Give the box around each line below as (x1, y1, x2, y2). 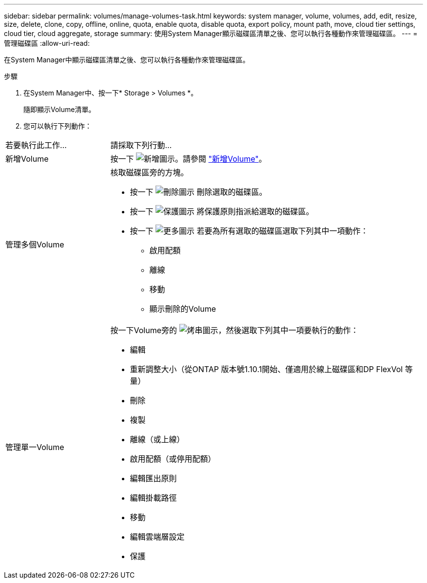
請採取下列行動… (110, 140, 172, 150)
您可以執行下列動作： (23, 122, 92, 130)
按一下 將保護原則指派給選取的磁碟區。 (130, 207, 314, 216)
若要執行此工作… (5, 140, 67, 150)
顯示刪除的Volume (149, 304, 216, 314)
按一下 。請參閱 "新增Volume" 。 (110, 154, 267, 164)
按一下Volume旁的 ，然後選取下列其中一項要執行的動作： (110, 325, 359, 335)
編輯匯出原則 (130, 473, 177, 483)
